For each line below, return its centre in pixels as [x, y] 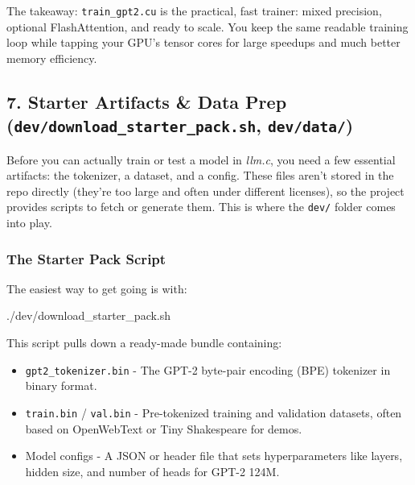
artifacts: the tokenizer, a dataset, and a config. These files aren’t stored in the [200, 175]
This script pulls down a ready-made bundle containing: [144, 343]
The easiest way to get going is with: [97, 288]
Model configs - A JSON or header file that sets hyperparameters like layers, [214, 456]
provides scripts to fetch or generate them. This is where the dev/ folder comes [201, 207]
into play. [29, 223]
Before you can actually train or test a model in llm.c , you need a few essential [201, 159]
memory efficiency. [52, 58]
